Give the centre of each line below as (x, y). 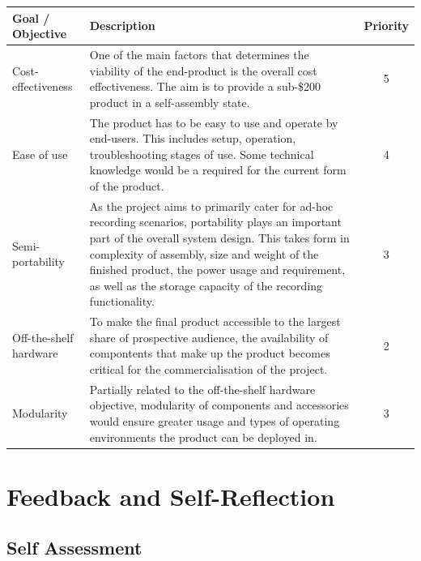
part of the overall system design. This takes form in (219, 237)
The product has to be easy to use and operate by (214, 122)
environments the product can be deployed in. (203, 437)
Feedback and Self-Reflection (171, 496)
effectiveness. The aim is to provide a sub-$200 (205, 86)
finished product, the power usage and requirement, (217, 270)
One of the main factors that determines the (199, 54)
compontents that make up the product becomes (210, 353)
